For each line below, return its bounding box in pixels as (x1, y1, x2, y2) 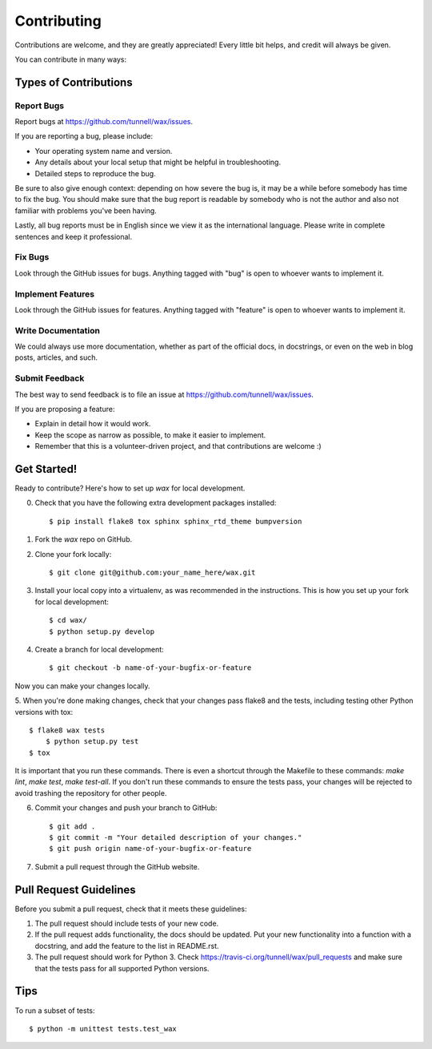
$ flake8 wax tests (29, 725, 106, 735)
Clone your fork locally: (34, 549, 112, 559)
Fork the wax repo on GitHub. (34, 535, 132, 544)
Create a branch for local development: (34, 644, 164, 654)
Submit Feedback (14, 373, 85, 384)
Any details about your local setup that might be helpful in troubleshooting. (34, 157, 282, 167)
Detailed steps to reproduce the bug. (34, 168, 156, 178)
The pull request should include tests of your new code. (34, 918, 219, 929)
